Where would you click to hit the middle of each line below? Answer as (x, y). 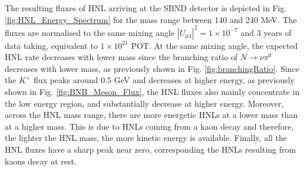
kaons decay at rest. (41, 161)
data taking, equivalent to (51, 45)
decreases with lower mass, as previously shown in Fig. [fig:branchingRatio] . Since (152, 68)
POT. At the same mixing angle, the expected (214, 45)
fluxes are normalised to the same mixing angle (90, 32)
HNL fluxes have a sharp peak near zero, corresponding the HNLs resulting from (151, 149)
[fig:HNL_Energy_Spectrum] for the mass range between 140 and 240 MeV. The (151, 19)
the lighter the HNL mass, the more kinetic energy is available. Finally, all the (146, 138)
